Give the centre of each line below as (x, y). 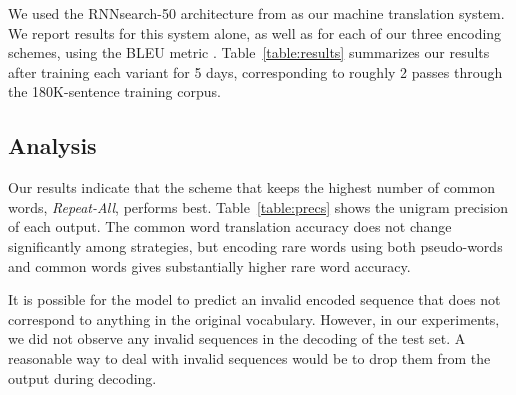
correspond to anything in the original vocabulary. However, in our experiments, (254, 318)
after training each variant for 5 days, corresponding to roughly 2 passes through (255, 71)
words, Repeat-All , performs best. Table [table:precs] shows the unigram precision (258, 206)
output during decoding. (82, 377)
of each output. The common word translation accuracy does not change (230, 226)
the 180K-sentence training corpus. (114, 91)
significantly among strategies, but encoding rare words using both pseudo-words (255, 245)
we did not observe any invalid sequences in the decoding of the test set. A (237, 338)
